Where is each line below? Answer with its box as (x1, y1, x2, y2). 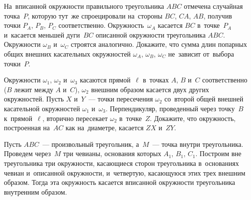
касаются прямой (80, 75, 131, 85)
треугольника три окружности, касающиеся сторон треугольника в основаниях (4, 158, 239, 168)
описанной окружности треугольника (95, 29, 206, 40)
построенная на (4, 122, 50, 133)
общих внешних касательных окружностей (4, 48, 131, 59)
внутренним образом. (4, 186, 67, 197)
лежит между (14, 84, 53, 94)
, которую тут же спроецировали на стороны (27, 10, 162, 20)
